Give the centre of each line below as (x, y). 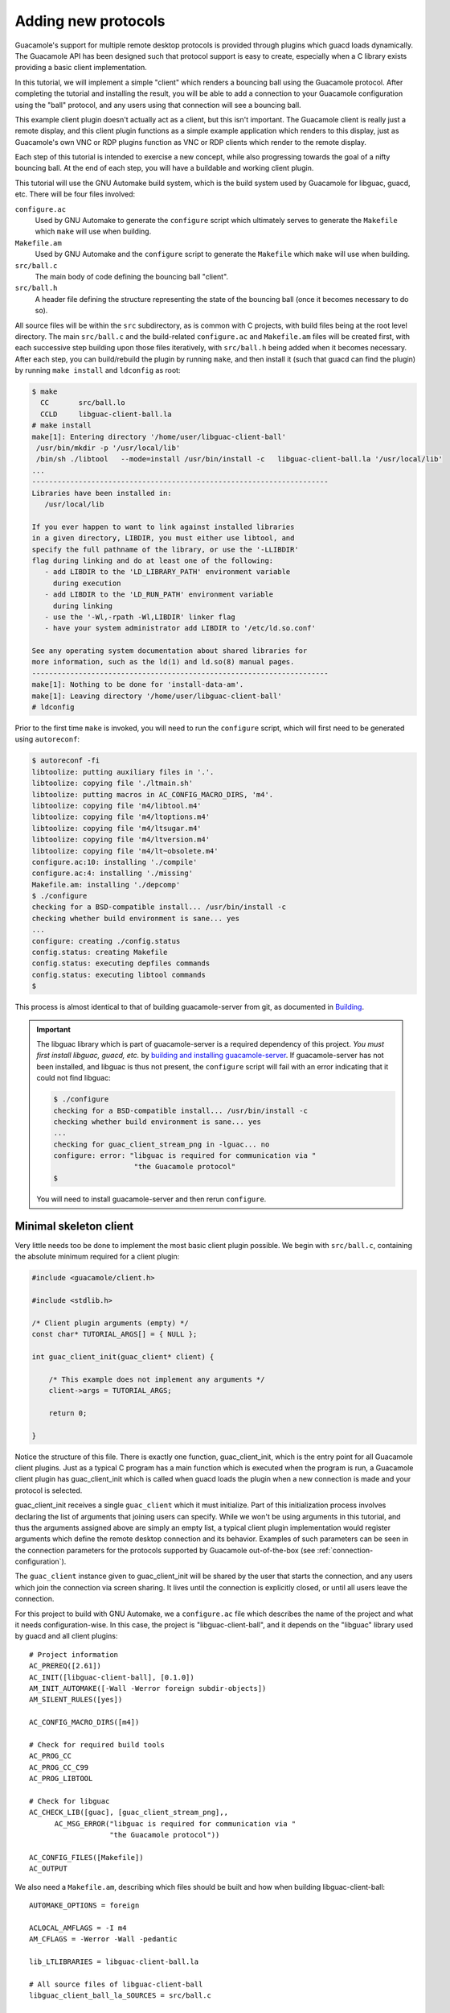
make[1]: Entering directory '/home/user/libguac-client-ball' (159, 436)
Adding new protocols (90, 21)
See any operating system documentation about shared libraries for (170, 651)
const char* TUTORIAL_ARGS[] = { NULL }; (115, 1334)
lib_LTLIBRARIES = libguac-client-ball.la (114, 1961)
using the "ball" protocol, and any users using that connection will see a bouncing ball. (158, 105)
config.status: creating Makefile (100, 953)
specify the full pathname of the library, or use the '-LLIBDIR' (165, 549)
